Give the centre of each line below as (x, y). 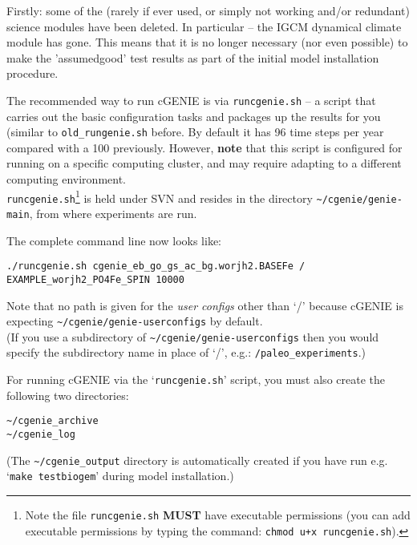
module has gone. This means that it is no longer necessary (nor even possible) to (207, 42)
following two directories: (68, 395)
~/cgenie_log (41, 434)
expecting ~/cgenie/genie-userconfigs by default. (135, 321)
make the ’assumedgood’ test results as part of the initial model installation (193, 57)
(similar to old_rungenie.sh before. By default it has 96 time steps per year (195, 132)
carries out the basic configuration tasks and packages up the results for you (194, 116)
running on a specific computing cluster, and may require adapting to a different (204, 163)
